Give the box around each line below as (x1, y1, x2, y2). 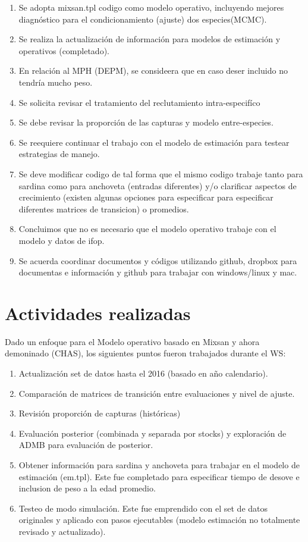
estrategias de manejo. (18, 148, 100, 160)
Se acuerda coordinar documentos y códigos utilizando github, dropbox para (18, 254, 297, 267)
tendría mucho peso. (18, 76, 93, 88)
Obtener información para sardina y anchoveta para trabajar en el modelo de (18, 458, 300, 471)
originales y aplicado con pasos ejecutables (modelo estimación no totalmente (18, 513, 300, 526)
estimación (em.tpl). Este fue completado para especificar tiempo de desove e (18, 470, 300, 483)
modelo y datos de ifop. (18, 234, 105, 246)
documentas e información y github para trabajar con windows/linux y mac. (18, 266, 297, 278)
